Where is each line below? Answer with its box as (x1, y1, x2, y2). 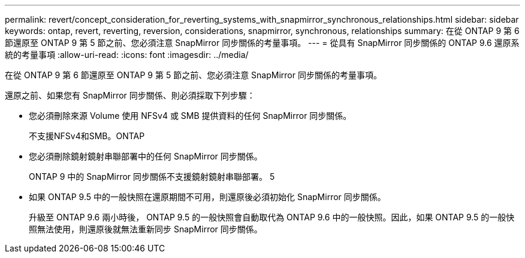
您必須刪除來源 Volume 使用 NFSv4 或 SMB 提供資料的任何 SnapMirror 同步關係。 (29, 110, 352, 121)
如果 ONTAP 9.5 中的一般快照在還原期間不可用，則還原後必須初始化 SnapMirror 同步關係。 (29, 192, 386, 202)
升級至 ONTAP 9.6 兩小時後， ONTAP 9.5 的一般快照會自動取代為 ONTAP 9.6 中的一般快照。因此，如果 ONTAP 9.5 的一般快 (29, 212, 515, 222)
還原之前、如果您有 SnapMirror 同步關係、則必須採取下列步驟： (5, 90, 255, 100)
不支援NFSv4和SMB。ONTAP (29, 131, 145, 141)
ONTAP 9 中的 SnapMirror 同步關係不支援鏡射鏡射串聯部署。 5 (29, 171, 275, 182)
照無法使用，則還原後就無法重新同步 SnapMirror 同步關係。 (29, 224, 262, 234)
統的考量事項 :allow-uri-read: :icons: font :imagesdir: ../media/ (5, 50, 249, 60)
